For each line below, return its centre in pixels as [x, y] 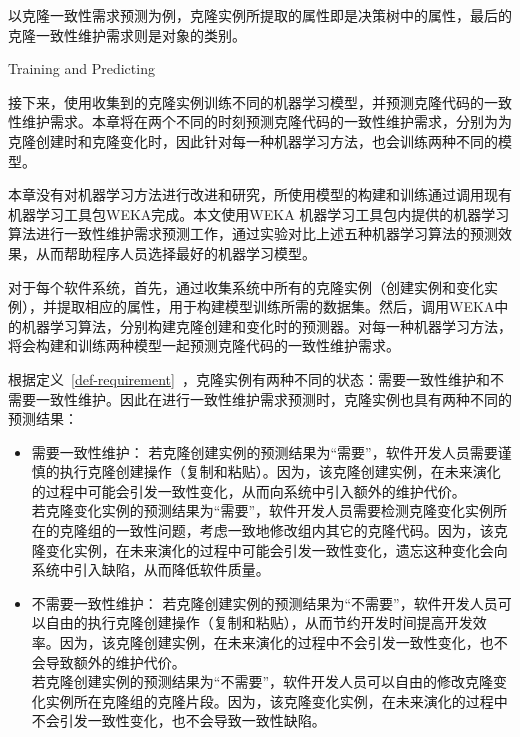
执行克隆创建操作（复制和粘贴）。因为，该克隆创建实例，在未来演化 [280, 471]
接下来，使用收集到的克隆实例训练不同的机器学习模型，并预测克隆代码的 [246, 101]
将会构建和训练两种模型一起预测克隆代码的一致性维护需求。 [204, 345]
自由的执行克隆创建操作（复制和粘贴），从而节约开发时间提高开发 [259, 622]
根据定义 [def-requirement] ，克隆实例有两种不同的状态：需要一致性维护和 [249, 378]
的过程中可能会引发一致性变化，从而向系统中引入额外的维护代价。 [248, 490]
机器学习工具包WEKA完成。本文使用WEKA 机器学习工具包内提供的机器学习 [259, 213]
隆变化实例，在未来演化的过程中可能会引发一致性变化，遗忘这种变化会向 [269, 549]
